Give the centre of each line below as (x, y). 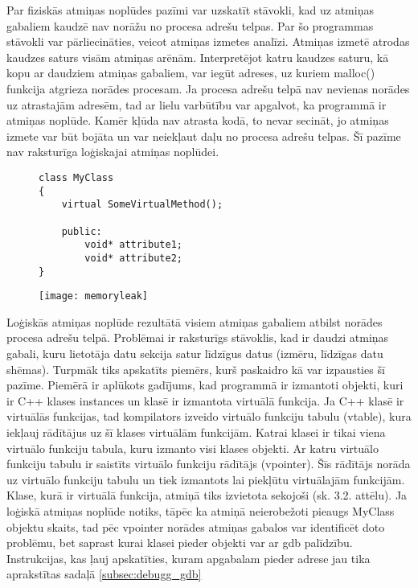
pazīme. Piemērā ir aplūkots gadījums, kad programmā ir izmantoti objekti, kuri (205, 385)
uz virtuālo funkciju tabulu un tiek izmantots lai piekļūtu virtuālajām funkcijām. (206, 479)
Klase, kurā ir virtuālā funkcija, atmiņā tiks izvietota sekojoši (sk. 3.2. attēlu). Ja (207, 495)
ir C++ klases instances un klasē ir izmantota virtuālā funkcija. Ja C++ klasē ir (205, 400)
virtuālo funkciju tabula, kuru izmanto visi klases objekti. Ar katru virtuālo (193, 448)
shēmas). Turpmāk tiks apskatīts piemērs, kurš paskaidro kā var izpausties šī (196, 369)
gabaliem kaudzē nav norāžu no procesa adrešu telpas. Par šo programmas (190, 25)
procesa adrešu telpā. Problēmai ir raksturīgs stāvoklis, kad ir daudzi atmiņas (198, 337)
